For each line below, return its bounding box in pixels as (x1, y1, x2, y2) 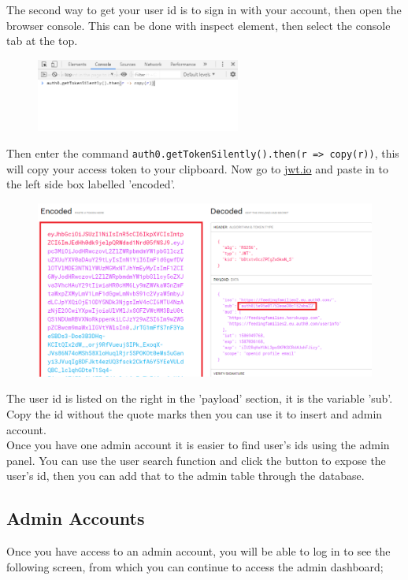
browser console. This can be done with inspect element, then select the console (6, 17, 391, 33)
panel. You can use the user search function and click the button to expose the (6, 452, 386, 468)
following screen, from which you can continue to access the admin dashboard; (6, 558, 384, 574)
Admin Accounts (6, 506, 145, 530)
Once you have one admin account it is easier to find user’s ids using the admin (6, 437, 390, 453)
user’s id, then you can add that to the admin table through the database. (6, 467, 365, 484)
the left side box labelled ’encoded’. (6, 176, 176, 192)
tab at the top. (6, 32, 78, 49)
